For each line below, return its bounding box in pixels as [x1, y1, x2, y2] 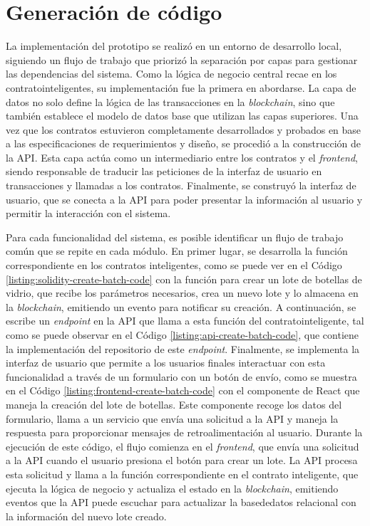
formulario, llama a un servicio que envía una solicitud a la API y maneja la [6, 411, 339, 426]
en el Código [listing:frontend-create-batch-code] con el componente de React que [6, 383, 360, 398]
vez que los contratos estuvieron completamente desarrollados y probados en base [6, 122, 361, 137]
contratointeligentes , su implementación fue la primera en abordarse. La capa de [6, 80, 356, 95]
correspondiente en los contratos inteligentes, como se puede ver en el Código [6, 258, 342, 273]
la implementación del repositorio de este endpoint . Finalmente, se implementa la [6, 341, 360, 356]
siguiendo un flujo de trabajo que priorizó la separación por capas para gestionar [6, 52, 358, 67]
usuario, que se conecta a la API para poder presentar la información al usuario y [6, 191, 363, 206]
